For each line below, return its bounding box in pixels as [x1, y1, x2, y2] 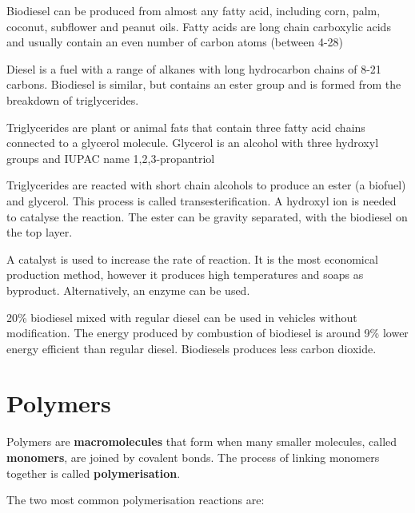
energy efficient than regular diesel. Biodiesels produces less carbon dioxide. [6, 340, 377, 356]
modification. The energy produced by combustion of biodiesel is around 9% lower [6, 324, 409, 341]
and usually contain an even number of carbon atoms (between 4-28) [6, 34, 344, 50]
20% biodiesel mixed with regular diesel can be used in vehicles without [6, 308, 357, 325]
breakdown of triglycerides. [6, 91, 139, 108]
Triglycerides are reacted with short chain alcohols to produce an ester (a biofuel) [6, 177, 406, 193]
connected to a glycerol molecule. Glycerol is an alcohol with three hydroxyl [6, 134, 379, 151]
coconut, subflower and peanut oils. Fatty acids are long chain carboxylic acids [6, 18, 391, 34]
